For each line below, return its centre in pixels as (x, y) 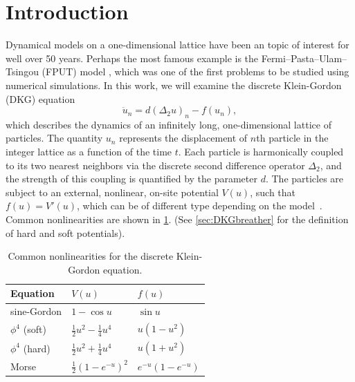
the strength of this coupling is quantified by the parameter (131, 179)
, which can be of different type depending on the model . (200, 206)
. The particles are (304, 179)
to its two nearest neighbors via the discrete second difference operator (155, 165)
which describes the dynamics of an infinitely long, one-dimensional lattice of (169, 124)
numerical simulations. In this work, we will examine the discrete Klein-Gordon (174, 85)
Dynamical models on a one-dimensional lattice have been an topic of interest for (177, 45)
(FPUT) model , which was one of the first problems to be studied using (195, 71)
